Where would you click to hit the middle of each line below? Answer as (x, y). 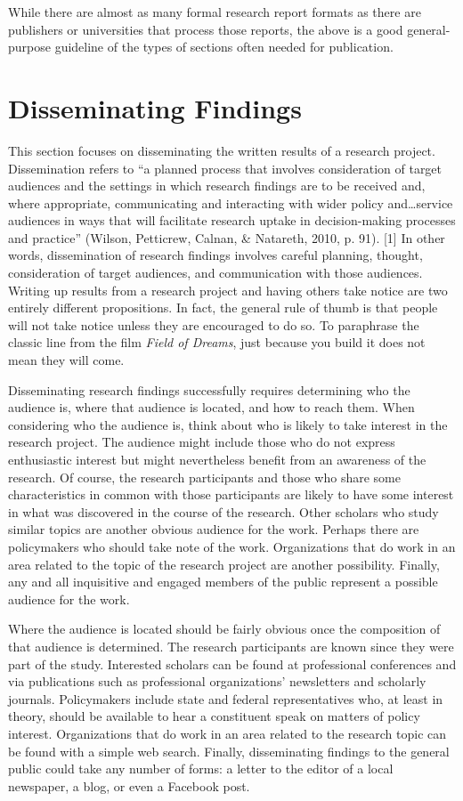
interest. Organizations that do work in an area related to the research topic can (227, 733)
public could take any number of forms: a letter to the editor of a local (201, 769)
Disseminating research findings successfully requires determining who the (209, 389)
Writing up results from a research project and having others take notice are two (228, 290)
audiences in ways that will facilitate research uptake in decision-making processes (232, 220)
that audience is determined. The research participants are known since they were (231, 646)
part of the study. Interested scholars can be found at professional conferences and (232, 663)
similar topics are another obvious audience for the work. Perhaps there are (214, 529)
